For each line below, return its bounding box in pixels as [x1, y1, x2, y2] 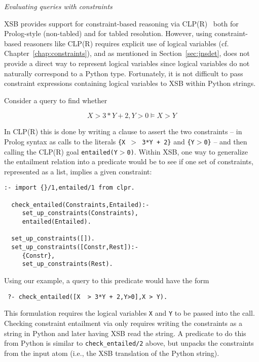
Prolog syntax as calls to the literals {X [4, 136, 126, 146]
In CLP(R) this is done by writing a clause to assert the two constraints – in [4, 126, 242, 137]
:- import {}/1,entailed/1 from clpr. [4, 184, 135, 192]
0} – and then [204, 136, 247, 146]
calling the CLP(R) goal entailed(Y [4, 146, 118, 157]
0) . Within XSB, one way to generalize [127, 146, 248, 157]
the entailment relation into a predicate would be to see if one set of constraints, [4, 156, 253, 167]
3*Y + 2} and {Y [142, 136, 195, 146]
